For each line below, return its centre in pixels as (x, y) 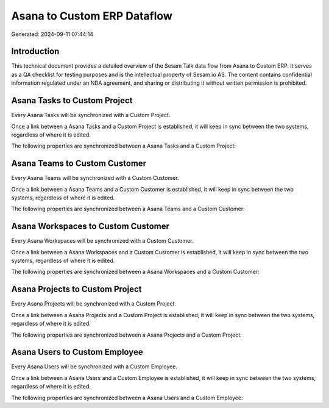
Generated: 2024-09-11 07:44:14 (52, 34)
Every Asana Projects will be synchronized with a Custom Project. (94, 304)
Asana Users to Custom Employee (77, 352)
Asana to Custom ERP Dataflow (92, 16)
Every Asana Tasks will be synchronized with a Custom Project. (91, 115)
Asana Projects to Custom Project (76, 289)
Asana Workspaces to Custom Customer (90, 227)
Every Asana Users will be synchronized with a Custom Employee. (94, 367)
